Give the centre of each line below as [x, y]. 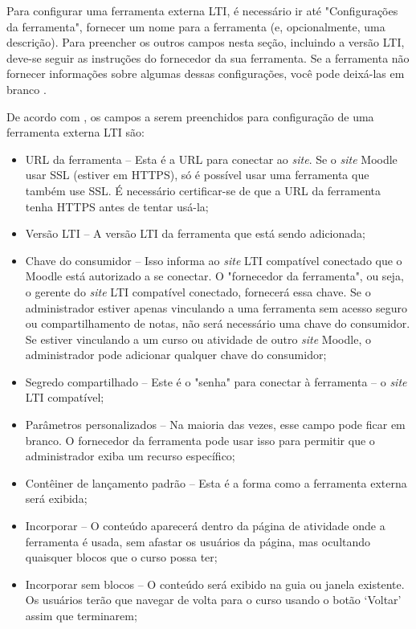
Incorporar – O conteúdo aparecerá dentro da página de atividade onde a [205, 526]
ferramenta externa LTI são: [75, 132]
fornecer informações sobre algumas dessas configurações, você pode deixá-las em [206, 74]
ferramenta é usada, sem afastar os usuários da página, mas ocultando [198, 541]
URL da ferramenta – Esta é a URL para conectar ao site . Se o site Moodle [211, 159]
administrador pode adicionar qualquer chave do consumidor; [176, 355]
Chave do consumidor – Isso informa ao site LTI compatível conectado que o [214, 260]
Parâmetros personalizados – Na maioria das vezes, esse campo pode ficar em [215, 425]
